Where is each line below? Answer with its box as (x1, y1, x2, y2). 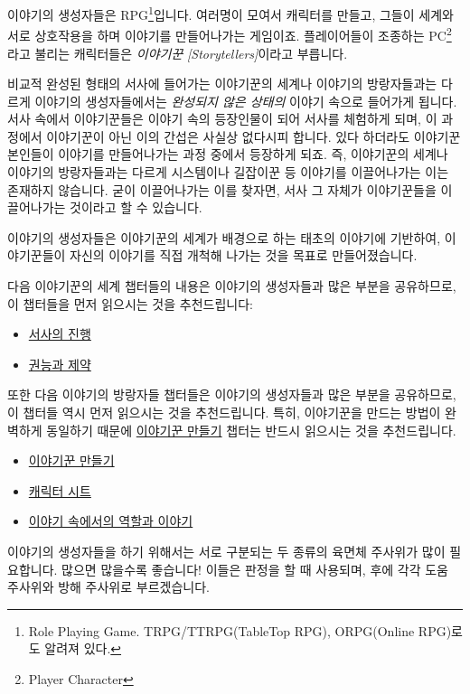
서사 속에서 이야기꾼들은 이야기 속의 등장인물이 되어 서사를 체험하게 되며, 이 (7, 109, 437, 128)
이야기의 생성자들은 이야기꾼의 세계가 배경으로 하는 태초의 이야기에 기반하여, (7, 228, 441, 247)
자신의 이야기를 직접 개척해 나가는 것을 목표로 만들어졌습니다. (70, 246, 418, 265)
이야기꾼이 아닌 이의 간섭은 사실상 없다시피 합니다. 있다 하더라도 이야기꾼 (46, 127, 461, 145)
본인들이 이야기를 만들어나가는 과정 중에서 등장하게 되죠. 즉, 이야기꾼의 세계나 (7, 145, 448, 164)
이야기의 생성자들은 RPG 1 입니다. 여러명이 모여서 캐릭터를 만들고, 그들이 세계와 (7, 3, 454, 23)
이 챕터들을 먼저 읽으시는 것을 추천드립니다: (7, 294, 253, 313)
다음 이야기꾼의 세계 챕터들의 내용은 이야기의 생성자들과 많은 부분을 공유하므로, (7, 277, 456, 295)
